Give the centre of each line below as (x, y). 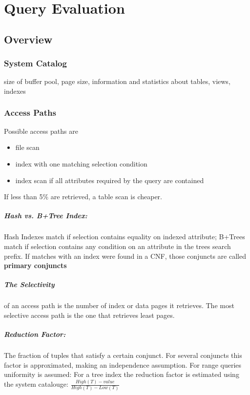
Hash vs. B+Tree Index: (46, 216)
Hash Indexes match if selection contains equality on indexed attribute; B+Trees (125, 237)
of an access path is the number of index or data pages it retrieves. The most (119, 305)
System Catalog (35, 63)
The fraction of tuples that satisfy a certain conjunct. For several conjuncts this (123, 355)
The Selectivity (29, 284)
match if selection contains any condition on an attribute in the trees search (117, 246)
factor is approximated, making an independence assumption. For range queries (123, 364)
